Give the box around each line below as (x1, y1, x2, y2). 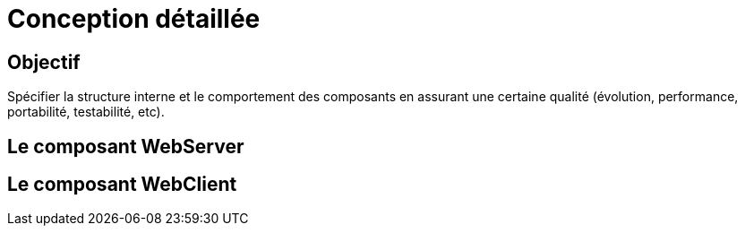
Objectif (7, 50, 81, 73)
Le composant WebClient (7, 173, 237, 196)
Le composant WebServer (7, 134, 244, 158)
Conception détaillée (7, 4, 261, 34)
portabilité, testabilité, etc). (7, 104, 165, 120)
